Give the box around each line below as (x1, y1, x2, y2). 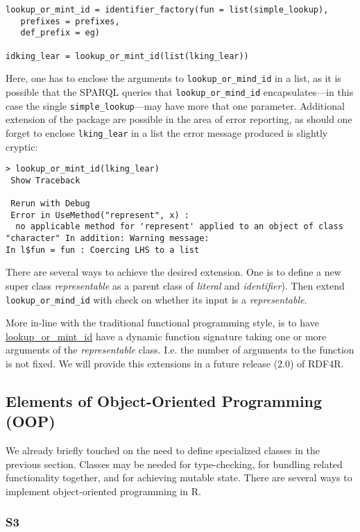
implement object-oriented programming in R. (6, 483, 201, 498)
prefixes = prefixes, (20, 16, 120, 26)
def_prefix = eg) (20, 28, 101, 38)
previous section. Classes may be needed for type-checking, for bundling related (6, 456, 343, 471)
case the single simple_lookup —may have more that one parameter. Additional (6, 98, 345, 113)
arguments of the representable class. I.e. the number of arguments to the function (6, 342, 354, 357)
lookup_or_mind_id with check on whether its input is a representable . (6, 292, 307, 306)
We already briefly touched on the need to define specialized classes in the (6, 443, 320, 458)
